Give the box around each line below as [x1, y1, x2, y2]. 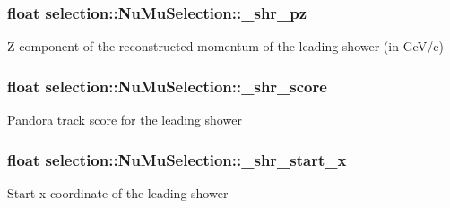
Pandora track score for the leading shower [7, 110, 242, 129]
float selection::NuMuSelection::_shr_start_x [7, 148, 347, 170]
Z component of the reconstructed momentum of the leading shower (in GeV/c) [7, 37, 444, 56]
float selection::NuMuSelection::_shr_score [7, 74, 327, 97]
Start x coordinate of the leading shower [7, 183, 229, 202]
